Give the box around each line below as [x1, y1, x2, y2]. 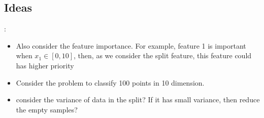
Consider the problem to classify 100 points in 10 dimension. [16, 77, 205, 88]
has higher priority [16, 60, 74, 70]
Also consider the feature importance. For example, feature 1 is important [16, 40, 246, 51]
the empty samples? [16, 104, 78, 114]
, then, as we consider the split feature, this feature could [74, 50, 252, 61]
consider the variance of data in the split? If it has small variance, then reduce [16, 94, 260, 105]
